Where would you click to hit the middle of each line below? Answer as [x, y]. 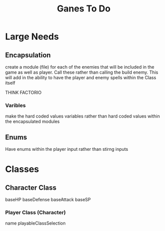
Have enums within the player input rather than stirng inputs [67, 149]
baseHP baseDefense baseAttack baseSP [48, 200]
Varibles [15, 105]
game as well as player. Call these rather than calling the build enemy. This [82, 72]
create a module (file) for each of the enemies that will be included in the [80, 67]
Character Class [31, 187]
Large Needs [32, 37]
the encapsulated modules [32, 121]
